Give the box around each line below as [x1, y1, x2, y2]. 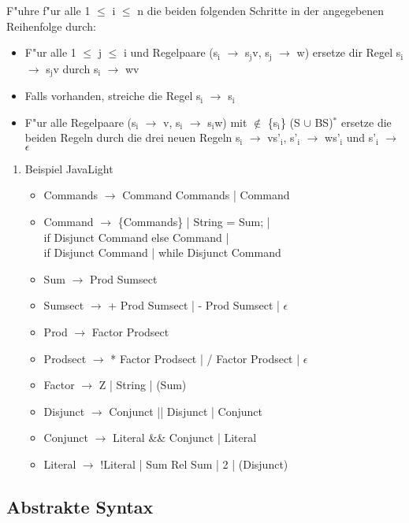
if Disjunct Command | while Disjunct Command [43, 244, 281, 261]
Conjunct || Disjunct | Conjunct [109, 402, 263, 419]
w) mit [214, 113, 247, 130]
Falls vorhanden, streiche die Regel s [24, 87, 201, 104]
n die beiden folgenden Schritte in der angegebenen [137, 2, 385, 18]
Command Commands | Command [122, 187, 290, 203]
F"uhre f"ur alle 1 [6, 2, 91, 18]
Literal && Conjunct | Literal [113, 429, 257, 446]
